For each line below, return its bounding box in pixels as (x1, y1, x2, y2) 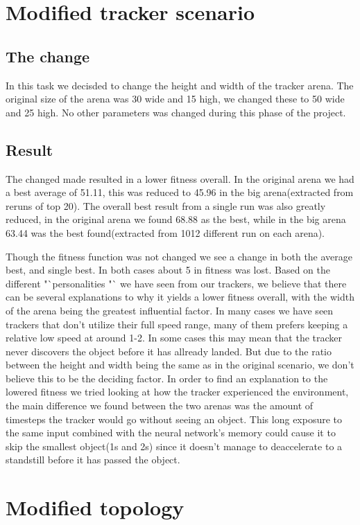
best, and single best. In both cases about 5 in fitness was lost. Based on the (6, 262, 330, 277)
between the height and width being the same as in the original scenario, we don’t (6, 357, 354, 372)
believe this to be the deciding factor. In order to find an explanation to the (6, 371, 328, 385)
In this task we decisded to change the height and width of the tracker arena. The (6, 78, 354, 92)
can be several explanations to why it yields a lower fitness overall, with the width (6, 290, 354, 304)
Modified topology (6, 493, 185, 522)
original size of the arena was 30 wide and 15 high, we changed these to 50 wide (6, 91, 345, 106)
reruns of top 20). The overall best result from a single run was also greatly (6, 198, 326, 213)
